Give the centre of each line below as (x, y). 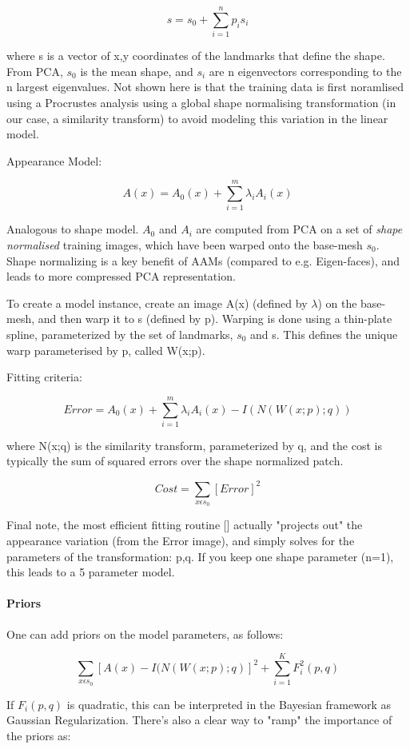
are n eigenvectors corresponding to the (305, 71)
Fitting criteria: (44, 377)
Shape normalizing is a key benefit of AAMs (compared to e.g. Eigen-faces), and (203, 260)
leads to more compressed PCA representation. (121, 276)
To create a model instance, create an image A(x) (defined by (157, 303)
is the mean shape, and (137, 71)
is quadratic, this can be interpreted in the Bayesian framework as (229, 704)
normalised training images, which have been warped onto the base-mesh (185, 245)
